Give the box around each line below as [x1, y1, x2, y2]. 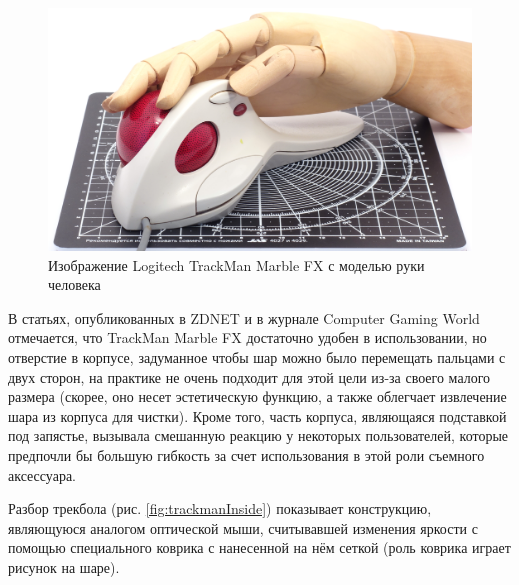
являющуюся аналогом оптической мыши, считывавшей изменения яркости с [8, 517, 478, 538]
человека [48, 274, 101, 295]
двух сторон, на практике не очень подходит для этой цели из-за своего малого [8, 366, 491, 387]
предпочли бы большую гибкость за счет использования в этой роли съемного [8, 444, 485, 465]
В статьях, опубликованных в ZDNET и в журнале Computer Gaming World [8, 307, 480, 328]
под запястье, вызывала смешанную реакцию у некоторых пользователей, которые [8, 425, 509, 446]
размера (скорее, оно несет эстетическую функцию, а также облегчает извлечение [8, 386, 507, 407]
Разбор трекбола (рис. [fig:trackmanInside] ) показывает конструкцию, [8, 498, 432, 519]
